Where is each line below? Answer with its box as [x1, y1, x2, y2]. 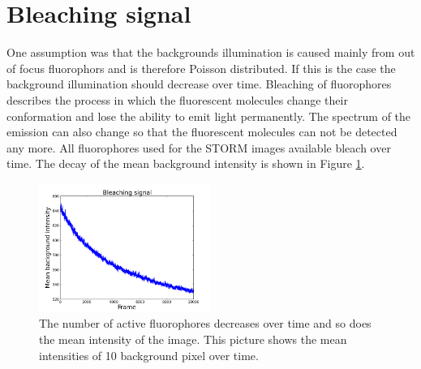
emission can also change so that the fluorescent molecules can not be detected [6, 123, 397, 140]
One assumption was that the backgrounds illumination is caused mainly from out [6, 44, 415, 61]
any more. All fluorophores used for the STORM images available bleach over [6, 139, 391, 156]
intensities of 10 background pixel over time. [39, 346, 259, 363]
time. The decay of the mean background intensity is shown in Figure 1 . [6, 155, 365, 172]
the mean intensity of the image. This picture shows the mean [39, 331, 347, 348]
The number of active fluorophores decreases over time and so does [39, 315, 372, 332]
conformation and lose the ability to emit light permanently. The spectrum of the [6, 107, 411, 124]
